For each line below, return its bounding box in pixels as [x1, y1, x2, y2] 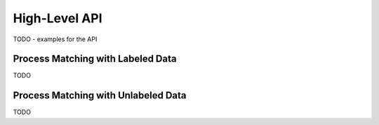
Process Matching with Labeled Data [13, 53, 177, 65]
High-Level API [13, 10, 102, 26]
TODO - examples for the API [13, 35, 98, 43]
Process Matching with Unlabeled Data [13, 89, 187, 101]
